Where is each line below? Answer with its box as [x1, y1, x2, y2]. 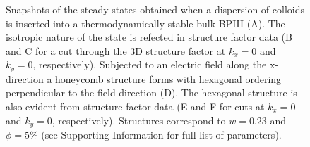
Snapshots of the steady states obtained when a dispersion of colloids [6, 2, 304, 16]
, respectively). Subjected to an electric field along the [32, 57, 267, 72]
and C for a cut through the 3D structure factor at [6, 43, 226, 58]
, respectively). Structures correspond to [52, 113, 226, 127]
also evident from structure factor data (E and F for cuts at [6, 99, 265, 114]
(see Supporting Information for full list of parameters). [41, 127, 282, 142]
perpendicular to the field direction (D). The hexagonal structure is [6, 85, 297, 100]
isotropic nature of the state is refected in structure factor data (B [6, 30, 292, 44]
